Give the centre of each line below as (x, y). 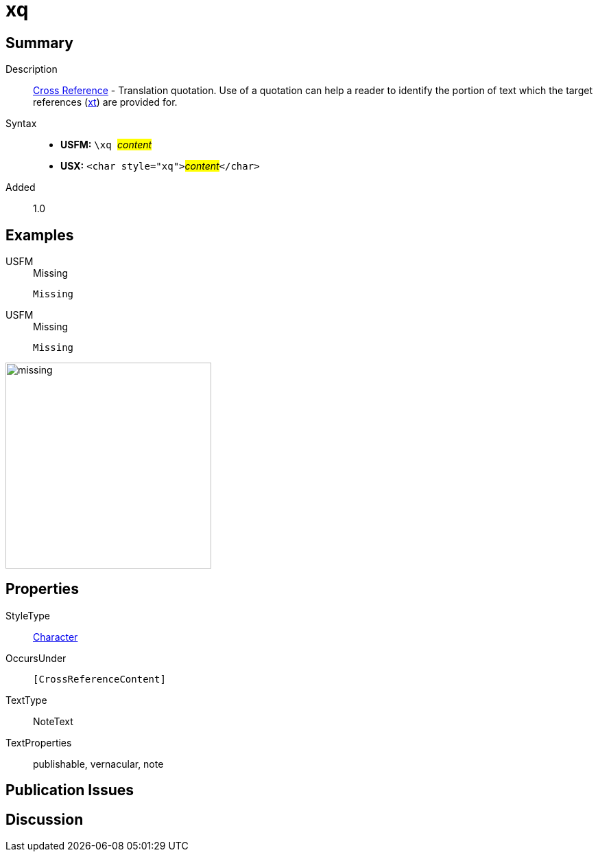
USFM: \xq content (106, 145)
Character (56, 637)
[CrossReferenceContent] (99, 679)
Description (32, 69)
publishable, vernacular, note (98, 764)
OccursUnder (36, 658)
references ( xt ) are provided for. (105, 102)
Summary (39, 43)
